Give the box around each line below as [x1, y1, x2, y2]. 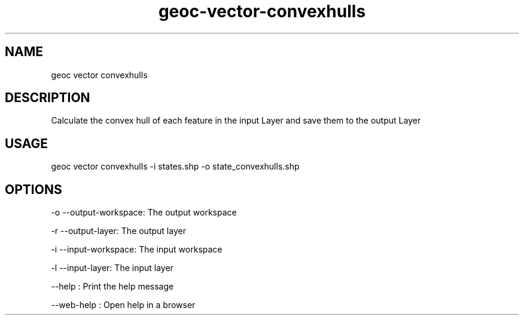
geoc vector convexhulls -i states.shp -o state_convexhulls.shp [51, 161, 300, 172]
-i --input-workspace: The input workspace [51, 244, 223, 255]
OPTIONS [5, 181, 62, 197]
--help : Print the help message [51, 281, 174, 292]
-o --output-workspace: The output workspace [51, 207, 237, 218]
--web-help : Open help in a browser [51, 300, 196, 310]
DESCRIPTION [5, 90, 90, 106]
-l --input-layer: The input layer [51, 263, 173, 273]
